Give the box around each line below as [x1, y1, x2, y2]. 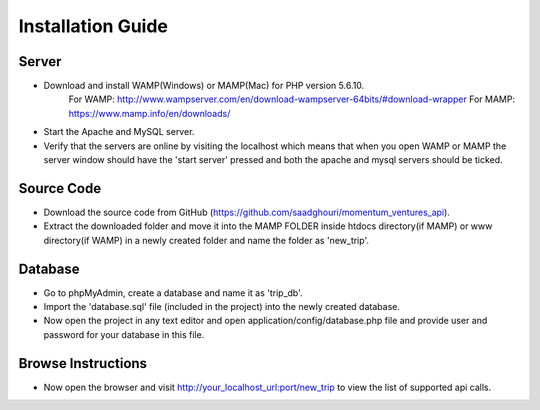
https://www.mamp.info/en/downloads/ [68, 107, 231, 119]
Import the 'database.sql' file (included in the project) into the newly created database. [43, 301, 400, 312]
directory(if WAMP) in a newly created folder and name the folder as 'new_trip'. [43, 234, 370, 246]
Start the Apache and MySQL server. [43, 126, 195, 138]
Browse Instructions [18, 355, 148, 372]
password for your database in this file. [43, 328, 205, 340]
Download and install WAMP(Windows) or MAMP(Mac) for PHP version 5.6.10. [43, 80, 365, 92]
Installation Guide [18, 15, 169, 37]
